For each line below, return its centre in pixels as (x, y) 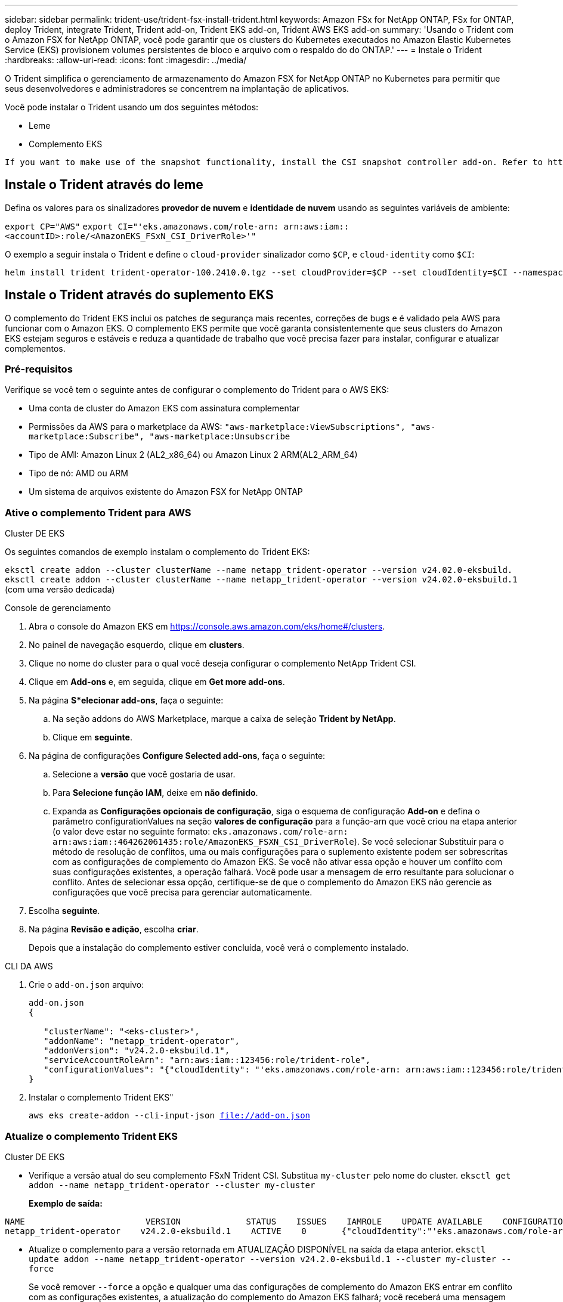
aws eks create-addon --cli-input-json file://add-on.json (170, 1116)
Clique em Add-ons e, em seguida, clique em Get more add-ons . (157, 682)
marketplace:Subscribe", (86, 437)
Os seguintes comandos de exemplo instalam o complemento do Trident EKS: (157, 552)
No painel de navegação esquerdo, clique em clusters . (137, 645)
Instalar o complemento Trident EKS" (101, 1098)
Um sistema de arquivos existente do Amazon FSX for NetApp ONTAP (166, 492)
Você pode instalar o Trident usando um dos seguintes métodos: (132, 107)
